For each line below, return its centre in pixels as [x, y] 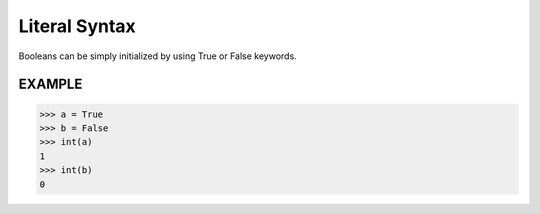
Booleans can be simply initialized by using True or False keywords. [157, 56]
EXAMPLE [50, 84]
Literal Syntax [77, 26]
